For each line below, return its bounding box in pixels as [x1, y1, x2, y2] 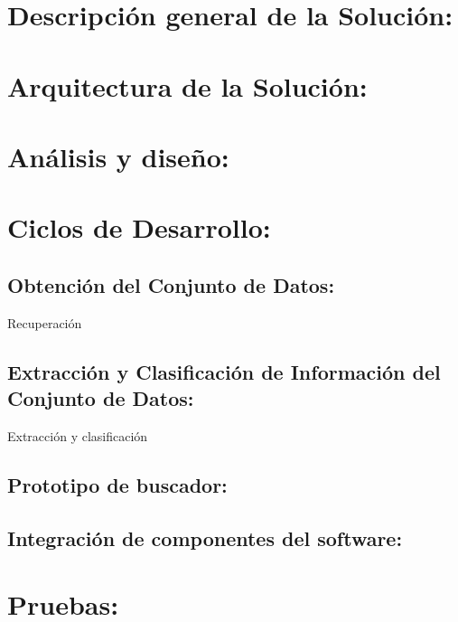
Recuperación [7, 313, 82, 332]
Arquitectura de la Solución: [7, 67, 368, 104]
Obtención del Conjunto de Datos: [7, 270, 335, 298]
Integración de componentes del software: [7, 523, 403, 551]
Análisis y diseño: [7, 137, 229, 174]
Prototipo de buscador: [7, 470, 228, 498]
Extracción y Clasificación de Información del [7, 357, 441, 385]
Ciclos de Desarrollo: [7, 209, 271, 246]
